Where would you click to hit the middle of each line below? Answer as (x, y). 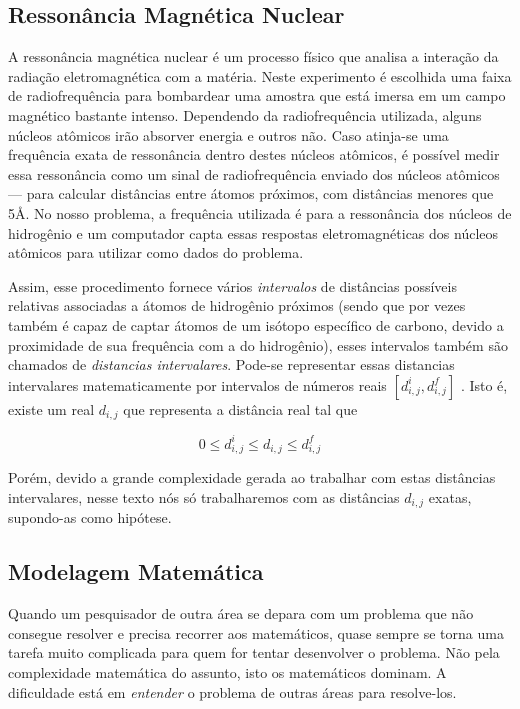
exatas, (450, 496)
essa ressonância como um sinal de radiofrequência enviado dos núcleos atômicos (254, 173)
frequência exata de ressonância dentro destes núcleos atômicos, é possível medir (254, 154)
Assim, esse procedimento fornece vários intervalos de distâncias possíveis (232, 285)
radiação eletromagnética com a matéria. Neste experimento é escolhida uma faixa (260, 75)
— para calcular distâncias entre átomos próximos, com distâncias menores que (251, 193)
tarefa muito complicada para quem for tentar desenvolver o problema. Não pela (254, 652)
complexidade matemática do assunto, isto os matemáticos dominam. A (227, 672)
